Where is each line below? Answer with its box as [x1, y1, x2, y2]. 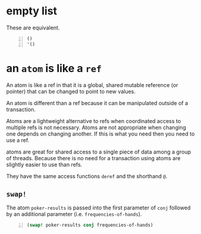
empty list [6, 4, 58, 18]
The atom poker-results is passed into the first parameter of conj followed [6, 204, 191, 211]
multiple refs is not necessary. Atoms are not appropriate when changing [6, 124, 186, 131]
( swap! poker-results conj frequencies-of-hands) [26, 222, 154, 229]
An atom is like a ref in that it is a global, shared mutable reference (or [6, 81, 179, 88]
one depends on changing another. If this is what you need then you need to [6, 130, 195, 137]
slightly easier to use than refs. [6, 161, 83, 168]
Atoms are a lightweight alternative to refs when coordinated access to [6, 117, 181, 124]
